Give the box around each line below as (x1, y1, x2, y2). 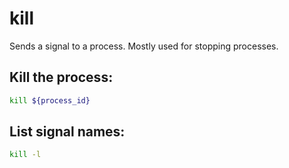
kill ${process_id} (9, 95, 91, 106)
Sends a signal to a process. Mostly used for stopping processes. (9, 40, 279, 52)
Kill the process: (9, 69, 114, 86)
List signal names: (9, 123, 126, 141)
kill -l (9, 150, 42, 160)
